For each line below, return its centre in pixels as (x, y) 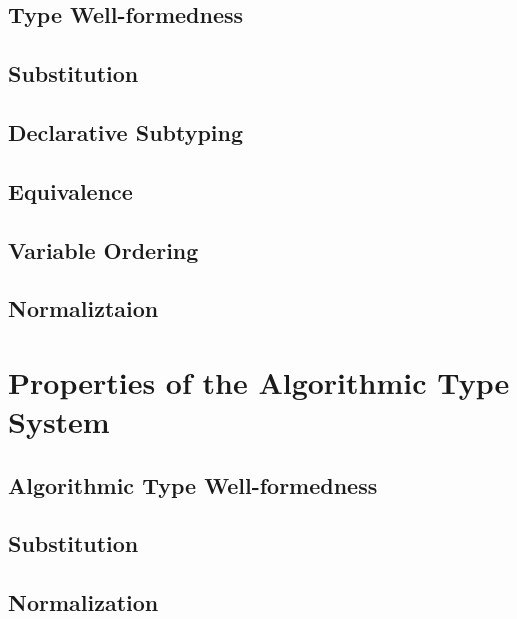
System (59, 421)
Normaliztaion (83, 308)
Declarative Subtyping (126, 131)
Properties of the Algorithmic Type (259, 381)
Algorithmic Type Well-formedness (193, 484)
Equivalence (70, 190)
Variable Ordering (103, 249)
